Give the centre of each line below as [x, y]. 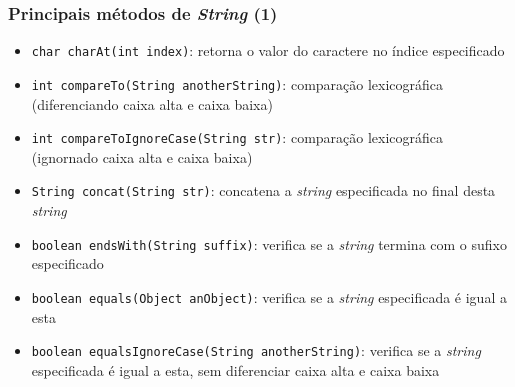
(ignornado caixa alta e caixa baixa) [142, 156]
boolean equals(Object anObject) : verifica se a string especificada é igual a [269, 296]
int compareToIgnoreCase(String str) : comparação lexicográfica [237, 137]
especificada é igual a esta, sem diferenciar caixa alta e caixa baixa [235, 369]
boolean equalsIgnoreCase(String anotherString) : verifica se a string [256, 350]
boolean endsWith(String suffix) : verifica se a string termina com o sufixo [269, 243]
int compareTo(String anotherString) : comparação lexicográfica [237, 83]
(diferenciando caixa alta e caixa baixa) [152, 103]
